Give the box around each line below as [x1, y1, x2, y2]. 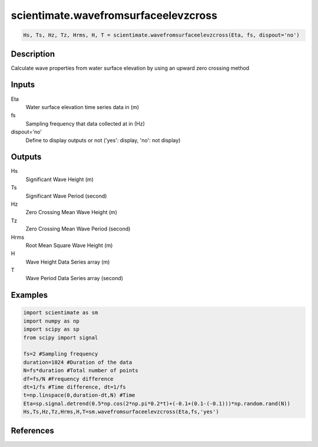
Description [11, 49, 55, 59]
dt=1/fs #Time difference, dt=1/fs [23, 384, 126, 390]
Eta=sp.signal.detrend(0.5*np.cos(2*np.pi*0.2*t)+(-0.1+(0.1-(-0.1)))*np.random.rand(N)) [23, 400, 291, 407]
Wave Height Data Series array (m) [25, 258, 110, 265]
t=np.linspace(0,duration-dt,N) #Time [23, 392, 135, 399]
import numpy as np [23, 317, 79, 324]
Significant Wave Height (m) [25, 176, 94, 183]
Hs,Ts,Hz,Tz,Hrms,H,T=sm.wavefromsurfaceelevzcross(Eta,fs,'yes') [23, 409, 219, 415]
